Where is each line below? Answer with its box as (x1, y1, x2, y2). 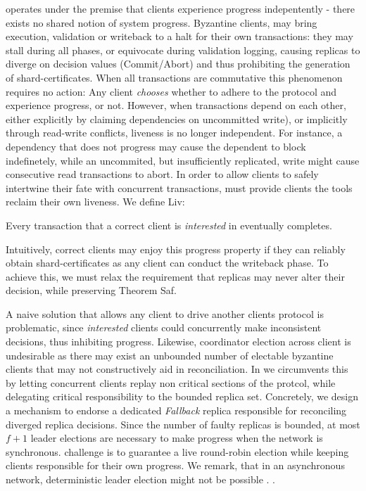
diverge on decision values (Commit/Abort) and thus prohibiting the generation (6, 56, 351, 71)
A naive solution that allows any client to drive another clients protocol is (6, 306, 324, 321)
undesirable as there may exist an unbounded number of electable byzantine (6, 347, 334, 362)
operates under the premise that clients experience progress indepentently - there (6, 1, 355, 15)
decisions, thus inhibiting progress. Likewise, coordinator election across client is (6, 334, 351, 349)
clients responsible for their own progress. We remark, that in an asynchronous (6, 458, 345, 473)
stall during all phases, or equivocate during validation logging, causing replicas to (6, 42, 360, 57)
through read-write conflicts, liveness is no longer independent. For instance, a (6, 125, 343, 140)
